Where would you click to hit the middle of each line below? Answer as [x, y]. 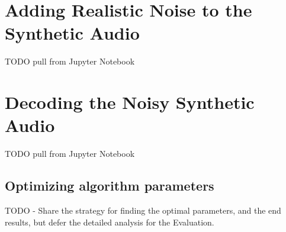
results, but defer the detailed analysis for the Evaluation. [110, 222]
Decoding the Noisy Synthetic [130, 102]
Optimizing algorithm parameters [110, 186]
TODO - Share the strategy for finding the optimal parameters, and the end [143, 210]
